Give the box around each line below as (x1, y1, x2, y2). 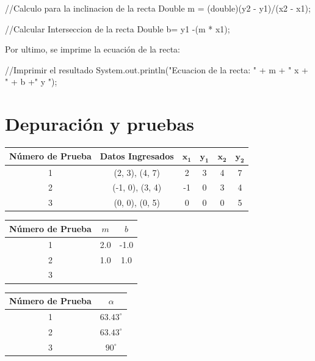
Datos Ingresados (100, 150, 174, 162)
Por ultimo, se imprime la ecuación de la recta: (5, 43, 180, 56)
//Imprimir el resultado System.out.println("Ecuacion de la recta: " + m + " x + (5, 63, 308, 76)
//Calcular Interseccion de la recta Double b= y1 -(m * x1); (5, 22, 230, 35)
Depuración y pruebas (5, 111, 194, 136)
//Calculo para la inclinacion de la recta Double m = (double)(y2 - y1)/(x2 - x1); (5, 2, 311, 14)
